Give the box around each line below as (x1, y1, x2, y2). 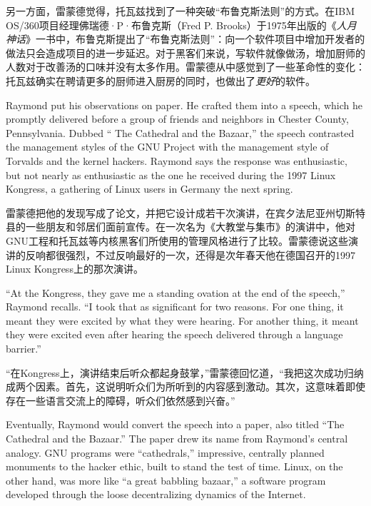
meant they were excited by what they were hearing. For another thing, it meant (6, 313, 359, 328)
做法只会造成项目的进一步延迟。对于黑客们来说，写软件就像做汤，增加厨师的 (6, 45, 365, 60)
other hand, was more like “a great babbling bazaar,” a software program (6, 472, 326, 487)
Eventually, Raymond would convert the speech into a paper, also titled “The (6, 417, 345, 432)
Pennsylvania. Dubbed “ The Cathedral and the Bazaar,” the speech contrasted (6, 125, 355, 140)
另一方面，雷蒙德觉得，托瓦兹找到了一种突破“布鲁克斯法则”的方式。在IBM (6, 4, 355, 18)
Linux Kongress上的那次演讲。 (6, 261, 143, 276)
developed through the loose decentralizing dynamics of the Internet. (6, 487, 306, 502)
